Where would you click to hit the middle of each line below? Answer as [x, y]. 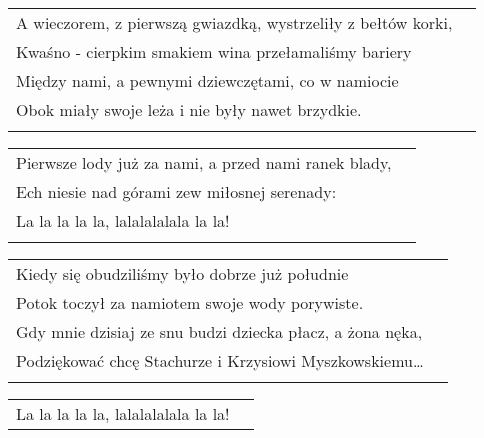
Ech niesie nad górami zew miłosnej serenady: [176, 191]
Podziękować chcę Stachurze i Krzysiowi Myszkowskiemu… [220, 360]
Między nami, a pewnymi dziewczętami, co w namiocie [207, 80]
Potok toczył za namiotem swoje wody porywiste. [190, 302]
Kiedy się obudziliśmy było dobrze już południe [182, 273]
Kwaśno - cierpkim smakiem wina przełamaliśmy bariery [214, 51]
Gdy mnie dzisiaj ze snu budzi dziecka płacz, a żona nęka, [219, 331]
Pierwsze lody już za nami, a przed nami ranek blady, [204, 162]
